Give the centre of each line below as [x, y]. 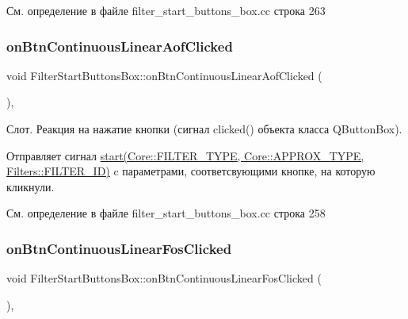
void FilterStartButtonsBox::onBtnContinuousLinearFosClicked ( [164, 278]
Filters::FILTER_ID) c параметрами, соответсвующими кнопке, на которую [191, 171]
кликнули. [31, 186]
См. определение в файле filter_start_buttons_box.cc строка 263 [166, 10]
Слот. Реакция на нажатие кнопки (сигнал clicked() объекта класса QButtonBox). [204, 129]
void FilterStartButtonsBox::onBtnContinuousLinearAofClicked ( [164, 75]
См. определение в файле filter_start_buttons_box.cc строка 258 [166, 213]
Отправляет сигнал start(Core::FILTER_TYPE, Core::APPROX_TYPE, [185, 155]
